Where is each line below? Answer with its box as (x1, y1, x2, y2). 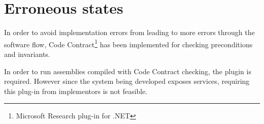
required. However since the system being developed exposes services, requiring (4, 76, 250, 86)
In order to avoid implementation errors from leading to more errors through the (4, 27, 255, 38)
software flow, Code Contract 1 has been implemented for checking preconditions (4, 37, 253, 49)
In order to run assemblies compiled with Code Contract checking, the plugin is (4, 66, 251, 76)
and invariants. (4, 48, 50, 59)
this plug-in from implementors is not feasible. (4, 85, 148, 96)
